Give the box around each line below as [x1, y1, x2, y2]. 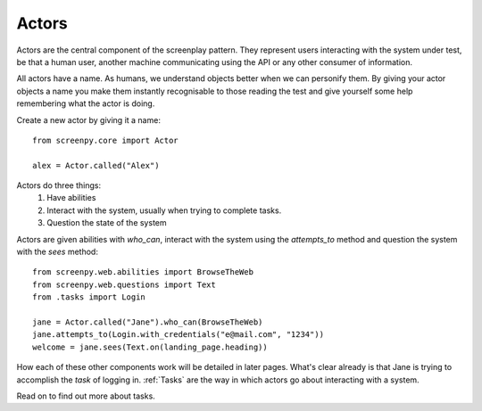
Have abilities [46, 193, 96, 203]
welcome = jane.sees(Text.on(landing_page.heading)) [32, 341, 268, 352]
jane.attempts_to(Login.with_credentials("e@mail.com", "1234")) [32, 330, 325, 340]
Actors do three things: [16, 180, 102, 191]
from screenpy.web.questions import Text [32, 279, 216, 290]
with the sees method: [16, 246, 98, 258]
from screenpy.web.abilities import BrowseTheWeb [32, 267, 254, 277]
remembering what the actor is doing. [16, 98, 155, 109]
